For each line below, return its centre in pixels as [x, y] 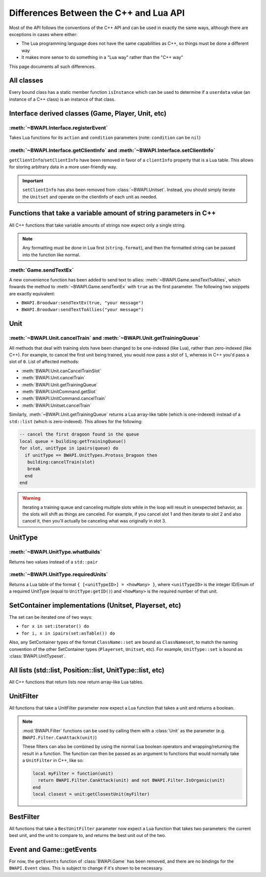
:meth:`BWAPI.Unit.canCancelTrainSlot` [61, 371]
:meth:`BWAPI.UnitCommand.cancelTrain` [64, 399]
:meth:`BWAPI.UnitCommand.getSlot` [59, 391]
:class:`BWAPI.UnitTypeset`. [37, 656]
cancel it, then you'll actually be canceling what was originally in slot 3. [94, 521]
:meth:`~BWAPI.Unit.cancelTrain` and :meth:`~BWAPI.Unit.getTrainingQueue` [105, 338]
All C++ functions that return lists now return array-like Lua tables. [76, 682]
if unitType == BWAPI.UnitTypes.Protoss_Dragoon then [91, 455]
